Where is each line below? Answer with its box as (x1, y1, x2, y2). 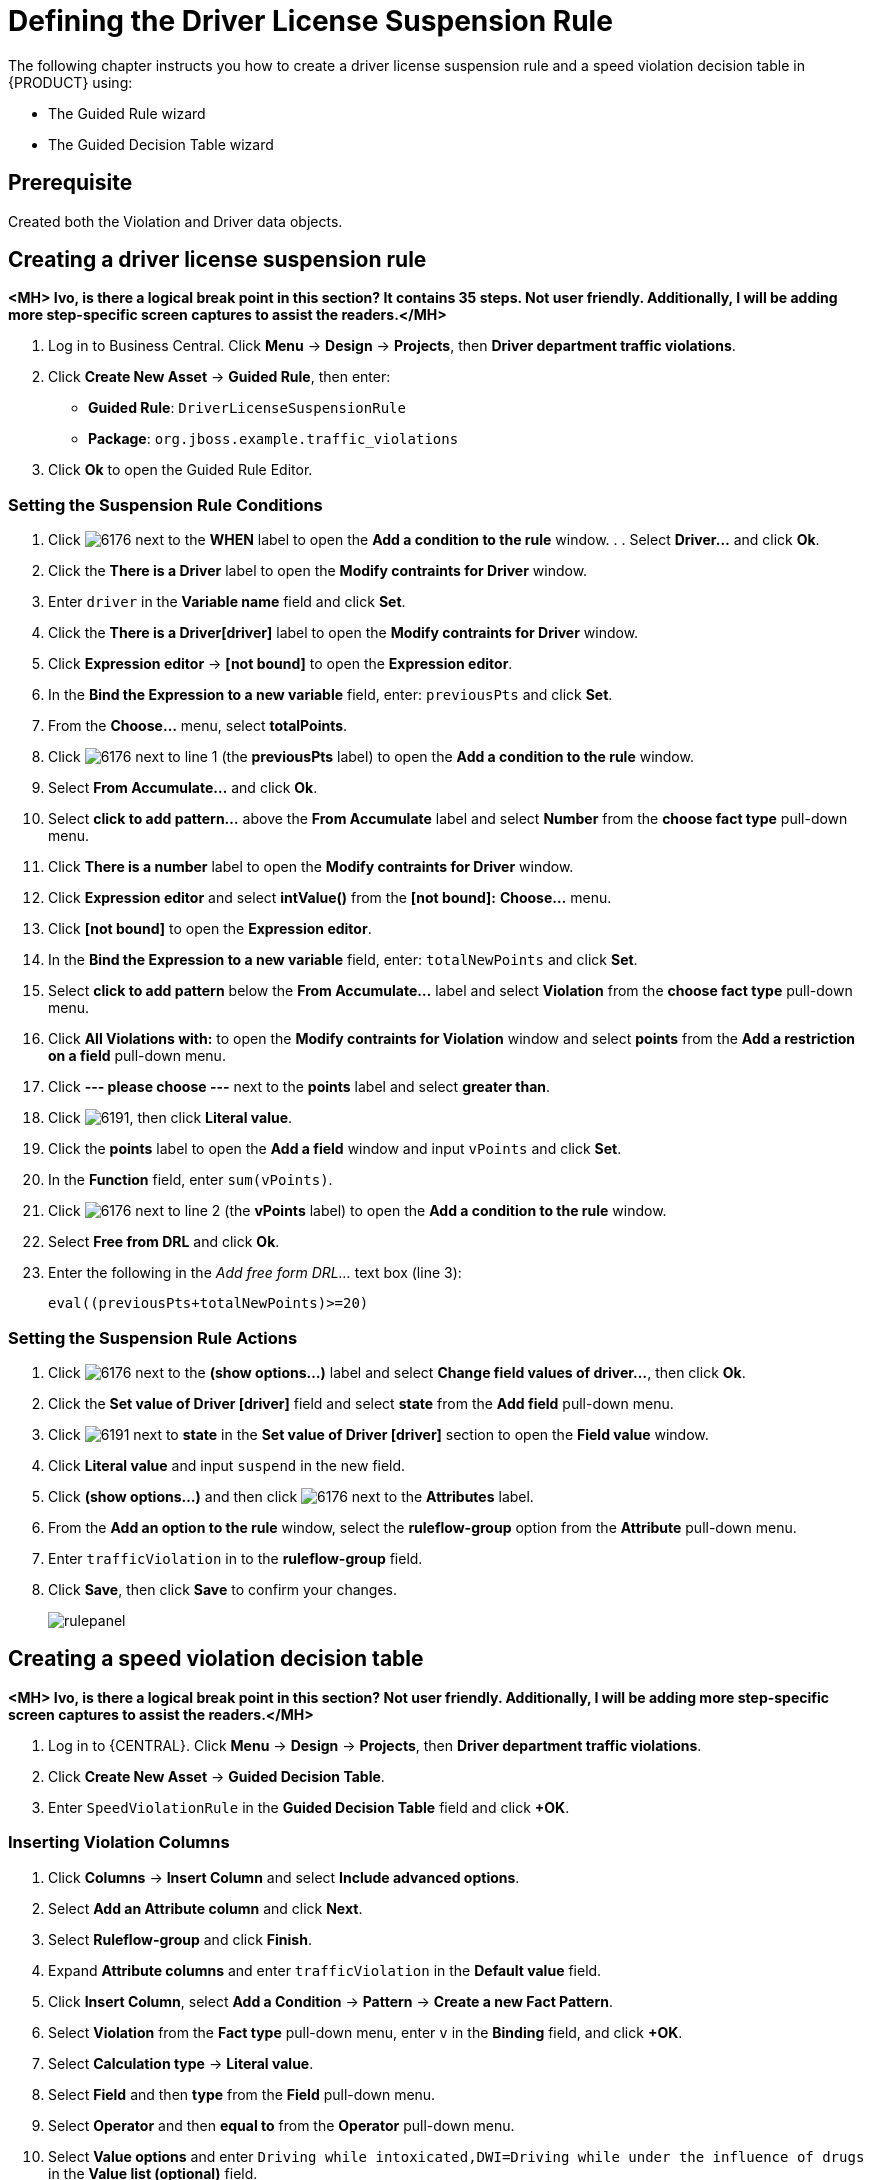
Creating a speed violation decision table (8, 1646, 424, 1672)
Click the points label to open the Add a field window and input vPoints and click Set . (48, 1140, 622, 1158)
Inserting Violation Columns (8, 1832, 230, 1853)
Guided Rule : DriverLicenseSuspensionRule (88, 399, 406, 417)
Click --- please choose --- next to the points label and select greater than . (48, 1078, 551, 1096)
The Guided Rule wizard (48, 104, 206, 122)
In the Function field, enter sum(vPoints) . (48, 1171, 333, 1189)
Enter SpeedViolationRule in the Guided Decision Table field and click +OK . (48, 1798, 570, 1816)
